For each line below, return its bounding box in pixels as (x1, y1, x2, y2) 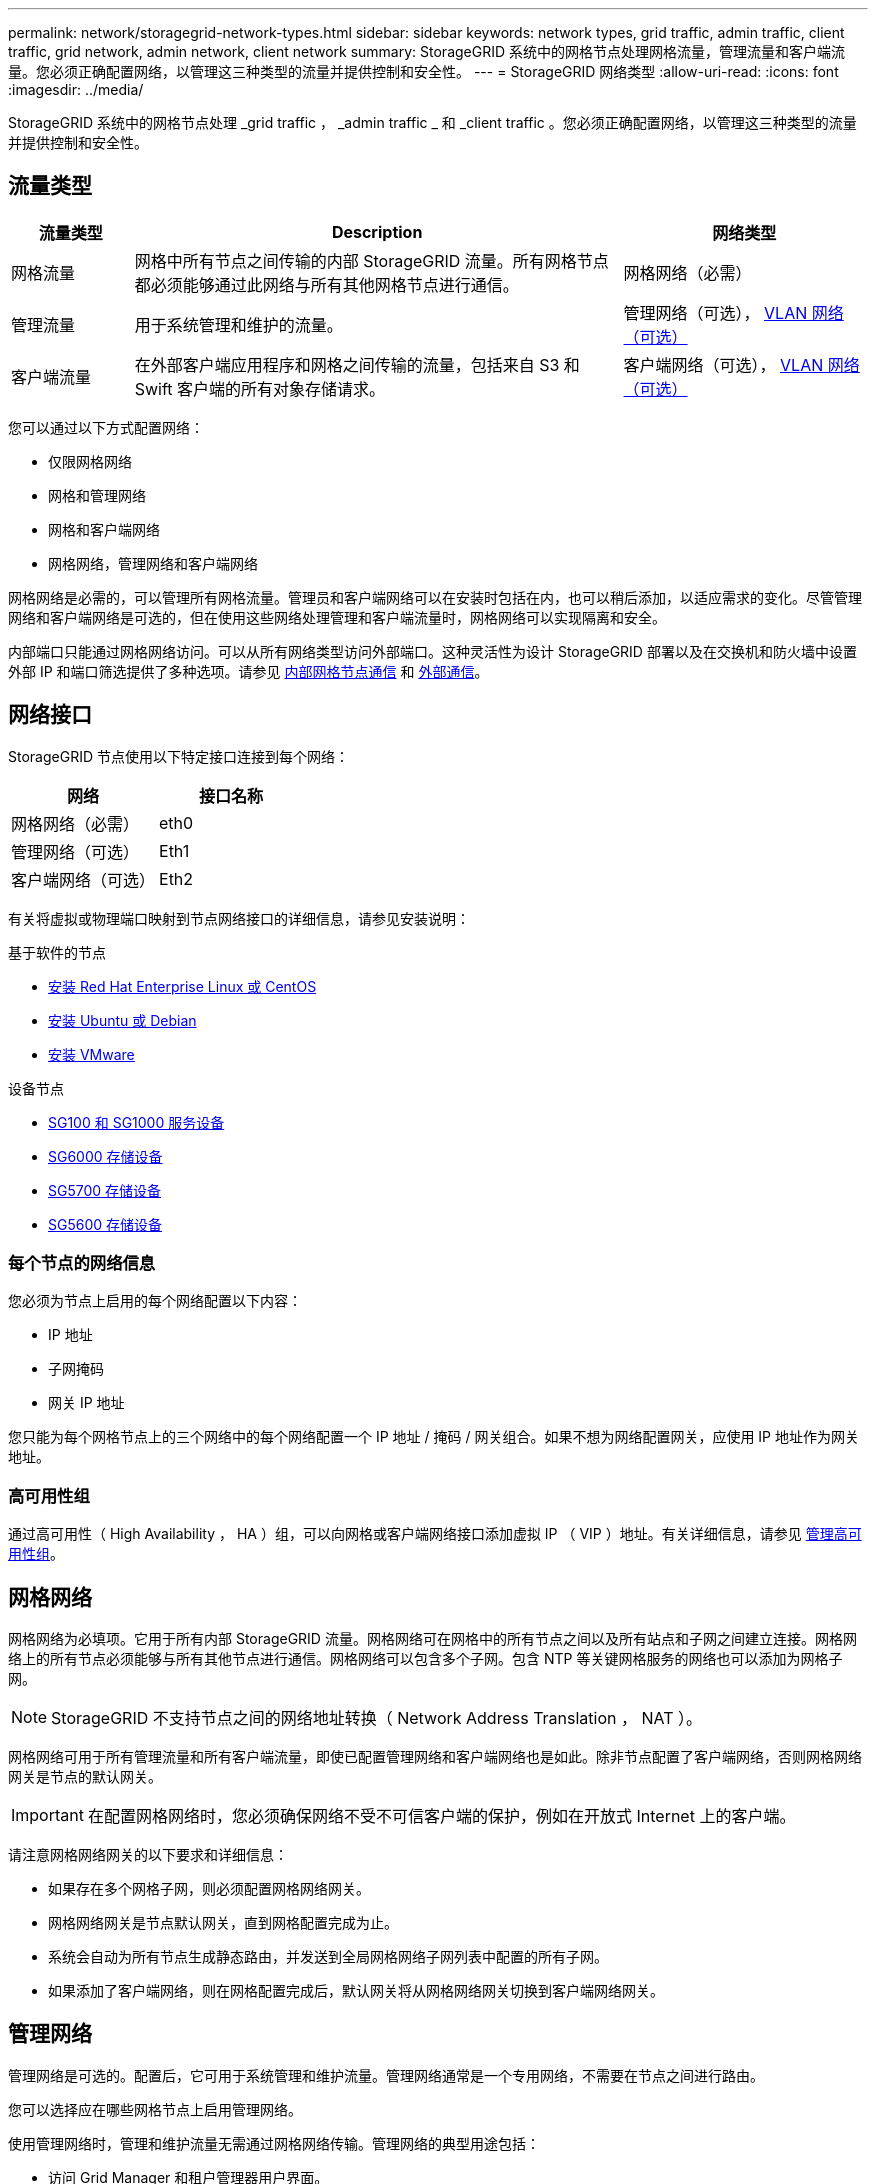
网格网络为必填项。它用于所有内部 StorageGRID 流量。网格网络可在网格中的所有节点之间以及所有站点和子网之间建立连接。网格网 (8, 1630, 857, 1648)
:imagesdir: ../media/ (8, 81, 144, 98)
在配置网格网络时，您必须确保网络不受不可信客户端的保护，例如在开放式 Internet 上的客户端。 (87, 1806, 796, 1827)
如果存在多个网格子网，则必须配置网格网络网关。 (48, 1880, 370, 1898)
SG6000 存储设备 (48, 1147, 163, 1165)
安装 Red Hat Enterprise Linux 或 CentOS (48, 977, 317, 995)
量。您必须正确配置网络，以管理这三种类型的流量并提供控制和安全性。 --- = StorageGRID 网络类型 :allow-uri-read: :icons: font (8, 63, 839, 80)
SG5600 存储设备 (48, 1215, 163, 1233)
